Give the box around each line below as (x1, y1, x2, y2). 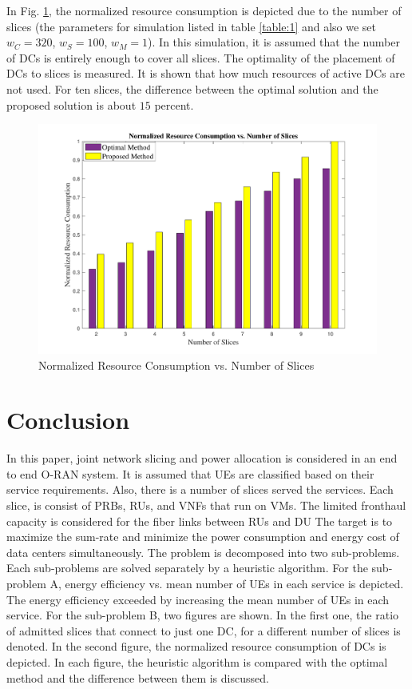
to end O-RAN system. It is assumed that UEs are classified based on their (6, 465, 374, 482)
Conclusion (6, 403, 130, 436)
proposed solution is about (6, 96, 137, 113)
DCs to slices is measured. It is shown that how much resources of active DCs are (6, 65, 405, 82)
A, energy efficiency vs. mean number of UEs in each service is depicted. (50, 575, 404, 592)
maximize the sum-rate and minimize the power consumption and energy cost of (6, 528, 399, 545)
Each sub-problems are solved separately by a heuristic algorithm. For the (6, 559, 368, 576)
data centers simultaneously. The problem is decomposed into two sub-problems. (6, 543, 400, 560)
